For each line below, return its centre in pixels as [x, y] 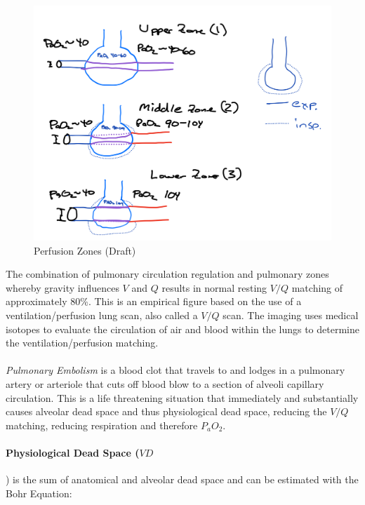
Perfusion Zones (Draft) [85, 250]
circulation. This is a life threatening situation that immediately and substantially [182, 397]
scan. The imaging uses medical [291, 315]
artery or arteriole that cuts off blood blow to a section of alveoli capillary [165, 383]
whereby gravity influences [62, 287]
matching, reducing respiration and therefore [102, 425]
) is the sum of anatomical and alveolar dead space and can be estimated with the [182, 479]
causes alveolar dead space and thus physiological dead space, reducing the [166, 411]
